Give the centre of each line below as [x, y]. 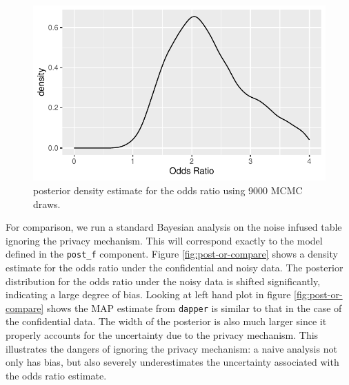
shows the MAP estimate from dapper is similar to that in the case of [194, 308]
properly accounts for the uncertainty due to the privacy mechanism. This [162, 335]
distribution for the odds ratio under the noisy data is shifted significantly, [163, 281]
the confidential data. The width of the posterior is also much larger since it [166, 321]
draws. [47, 204]
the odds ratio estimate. [56, 375]
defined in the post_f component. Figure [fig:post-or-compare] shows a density [172, 254]
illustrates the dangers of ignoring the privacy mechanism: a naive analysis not [171, 348]
